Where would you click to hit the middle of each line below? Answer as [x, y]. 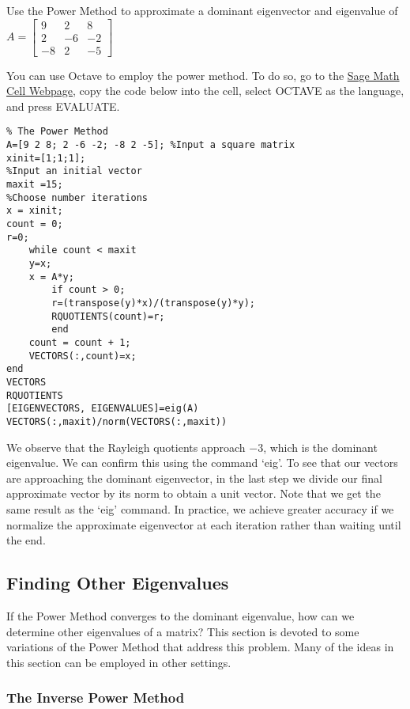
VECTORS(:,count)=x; [83, 356]
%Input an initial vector [74, 171]
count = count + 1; [80, 342]
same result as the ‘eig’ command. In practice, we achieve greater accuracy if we [200, 508]
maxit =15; [35, 185]
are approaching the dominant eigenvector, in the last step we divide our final [194, 478]
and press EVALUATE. [63, 106]
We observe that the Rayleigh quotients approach [126, 447]
